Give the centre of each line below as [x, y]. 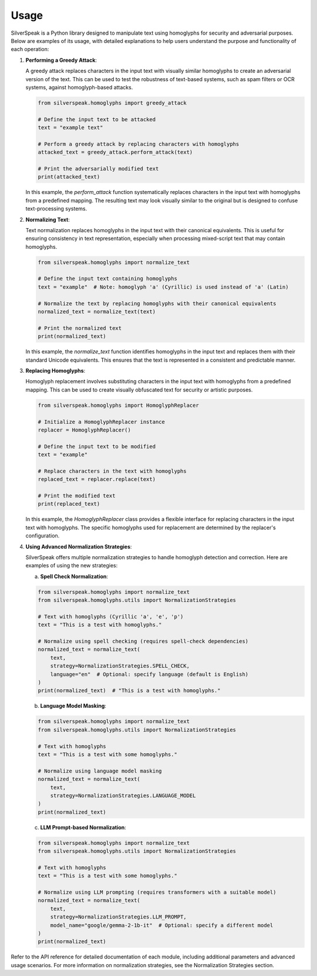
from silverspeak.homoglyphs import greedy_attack [112, 103]
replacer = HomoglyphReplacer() [85, 430]
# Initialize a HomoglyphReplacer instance [102, 422]
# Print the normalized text [80, 328]
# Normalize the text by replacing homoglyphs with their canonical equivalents [157, 303]
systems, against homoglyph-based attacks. [79, 87]
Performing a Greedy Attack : [61, 60]
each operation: [30, 49]
